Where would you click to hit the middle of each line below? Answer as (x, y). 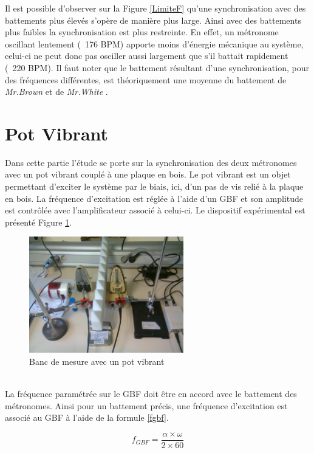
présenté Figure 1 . (39, 222)
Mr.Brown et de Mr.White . (56, 92)
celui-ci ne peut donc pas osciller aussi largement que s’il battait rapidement (147, 56)
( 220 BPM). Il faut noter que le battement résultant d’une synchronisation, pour (157, 67)
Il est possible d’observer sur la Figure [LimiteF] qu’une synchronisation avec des (155, 8)
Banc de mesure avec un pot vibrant (97, 361)
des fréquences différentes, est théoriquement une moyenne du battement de (146, 79)
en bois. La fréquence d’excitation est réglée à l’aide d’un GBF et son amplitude (154, 198)
